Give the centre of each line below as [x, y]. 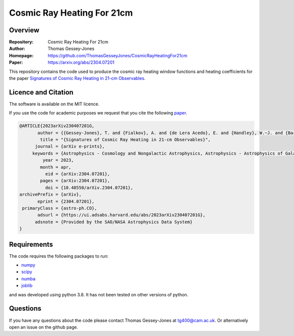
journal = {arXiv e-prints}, [70, 146]
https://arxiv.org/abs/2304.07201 [81, 62]
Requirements [31, 244]
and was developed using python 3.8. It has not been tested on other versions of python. [99, 294]
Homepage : [21, 55]
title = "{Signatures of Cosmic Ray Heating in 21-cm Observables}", [125, 140]
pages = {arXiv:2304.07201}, [75, 181]
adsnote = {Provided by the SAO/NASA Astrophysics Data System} [114, 222]
